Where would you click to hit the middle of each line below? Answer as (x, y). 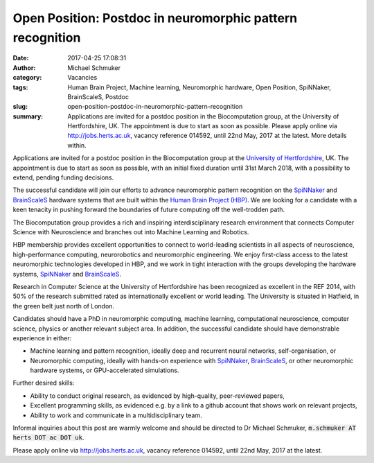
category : (27, 78)
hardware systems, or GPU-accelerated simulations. (105, 370)
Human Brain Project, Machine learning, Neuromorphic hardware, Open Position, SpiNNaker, (199, 87)
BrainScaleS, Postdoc (98, 96)
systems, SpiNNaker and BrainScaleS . (67, 274)
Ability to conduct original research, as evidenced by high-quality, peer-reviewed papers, (158, 396)
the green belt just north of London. (63, 306)
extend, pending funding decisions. (63, 177)
